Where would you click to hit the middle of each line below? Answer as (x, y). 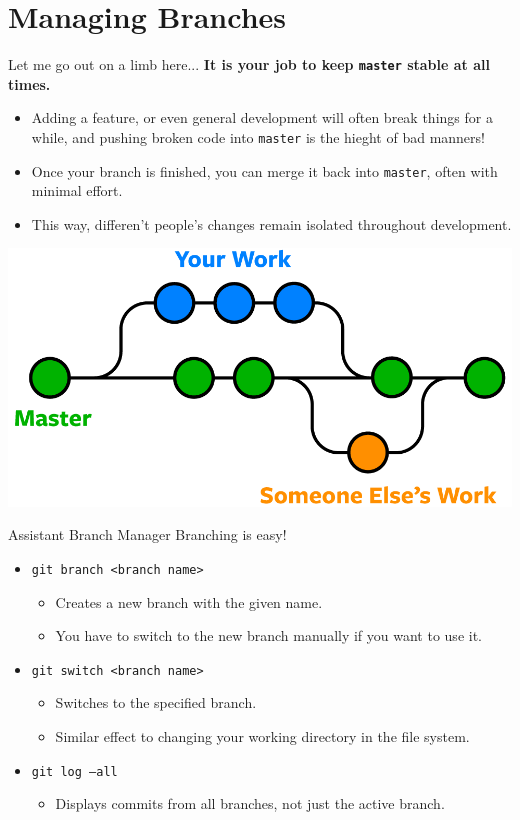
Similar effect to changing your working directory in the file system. (262, 735)
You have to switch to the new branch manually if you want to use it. (268, 635)
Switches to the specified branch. (156, 702)
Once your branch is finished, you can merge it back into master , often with (264, 170)
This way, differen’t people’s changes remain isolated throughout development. (271, 223)
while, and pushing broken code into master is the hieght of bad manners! (258, 136)
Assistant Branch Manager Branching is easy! (147, 534)
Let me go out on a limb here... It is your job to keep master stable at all (249, 64)
